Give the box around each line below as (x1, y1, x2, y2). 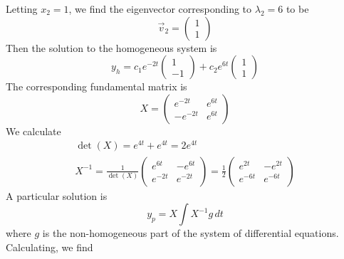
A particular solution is (6, 188, 108, 203)
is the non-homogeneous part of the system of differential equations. (42, 226, 339, 240)
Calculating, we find (6, 239, 93, 254)
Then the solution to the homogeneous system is (6, 40, 217, 55)
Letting (6, 1, 38, 16)
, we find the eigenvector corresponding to (68, 1, 252, 16)
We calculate (6, 123, 61, 138)
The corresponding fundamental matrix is (6, 79, 187, 94)
